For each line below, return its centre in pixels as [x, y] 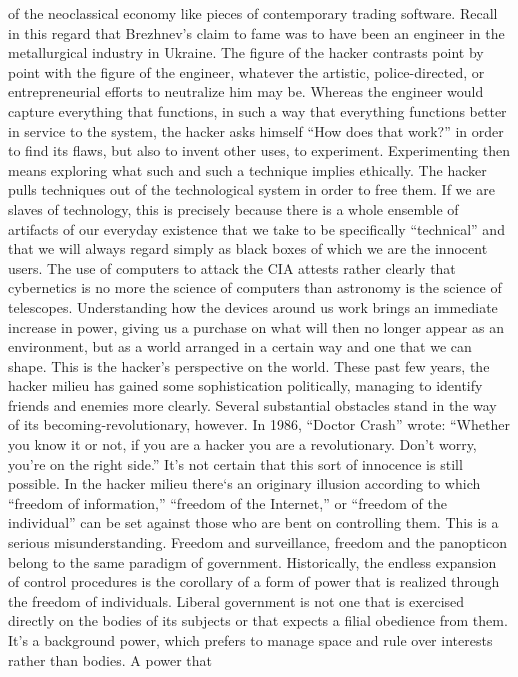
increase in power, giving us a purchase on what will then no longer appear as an [256, 326]
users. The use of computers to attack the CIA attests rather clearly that [232, 267]
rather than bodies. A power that [110, 659]
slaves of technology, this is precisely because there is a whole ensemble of [233, 208]
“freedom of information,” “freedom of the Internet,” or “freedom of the [227, 502]
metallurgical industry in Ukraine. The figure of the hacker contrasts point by [246, 52]
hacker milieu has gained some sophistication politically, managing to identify [245, 385]
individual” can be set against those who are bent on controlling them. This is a [253, 522]
